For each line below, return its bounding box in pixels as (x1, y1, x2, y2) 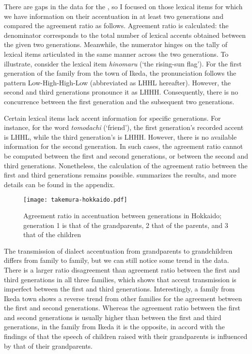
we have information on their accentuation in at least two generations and (4, 11, 223, 21)
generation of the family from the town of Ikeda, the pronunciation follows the (4, 68, 236, 78)
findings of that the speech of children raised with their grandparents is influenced (4, 331, 248, 341)
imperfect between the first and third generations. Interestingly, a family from (4, 284, 235, 294)
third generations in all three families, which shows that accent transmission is (4, 274, 236, 284)
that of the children (23, 229, 81, 240)
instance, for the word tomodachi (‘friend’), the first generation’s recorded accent (4, 122, 244, 132)
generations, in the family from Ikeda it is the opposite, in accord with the (4, 322, 225, 332)
